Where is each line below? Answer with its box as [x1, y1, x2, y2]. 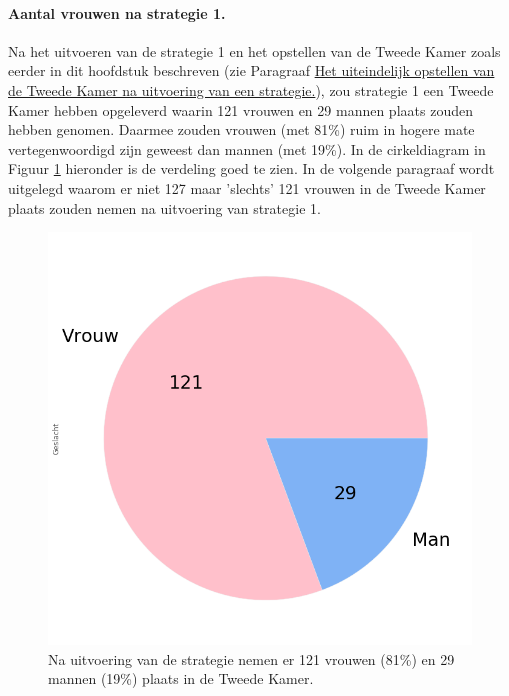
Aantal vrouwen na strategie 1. [8, 2, 226, 23]
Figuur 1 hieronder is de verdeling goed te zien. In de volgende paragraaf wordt [8, 158, 495, 179]
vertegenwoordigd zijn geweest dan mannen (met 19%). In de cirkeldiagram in [8, 138, 486, 159]
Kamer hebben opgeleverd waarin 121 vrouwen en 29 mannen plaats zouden [8, 99, 473, 120]
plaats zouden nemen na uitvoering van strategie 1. [8, 197, 321, 218]
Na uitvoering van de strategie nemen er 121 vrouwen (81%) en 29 [48, 648, 455, 669]
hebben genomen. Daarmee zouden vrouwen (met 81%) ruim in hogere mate [8, 119, 475, 140]
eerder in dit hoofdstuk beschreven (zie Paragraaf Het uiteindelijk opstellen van [8, 60, 495, 81]
